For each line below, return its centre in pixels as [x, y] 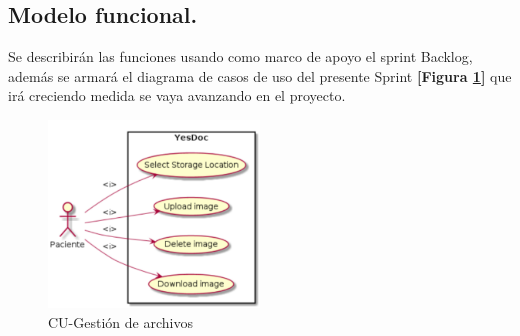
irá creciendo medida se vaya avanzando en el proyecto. [177, 95]
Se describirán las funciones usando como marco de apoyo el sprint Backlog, [240, 56]
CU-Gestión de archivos [120, 321]
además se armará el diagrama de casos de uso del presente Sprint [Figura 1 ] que [260, 75]
